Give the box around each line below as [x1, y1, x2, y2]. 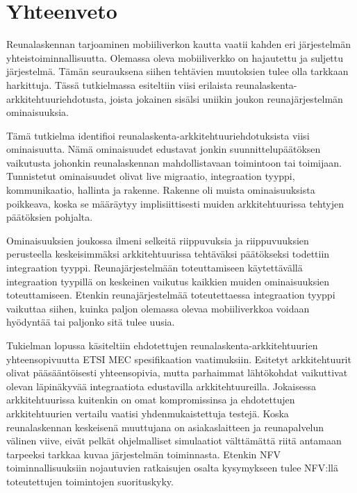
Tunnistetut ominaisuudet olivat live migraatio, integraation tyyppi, [6, 169, 295, 183]
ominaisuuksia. [6, 105, 69, 119]
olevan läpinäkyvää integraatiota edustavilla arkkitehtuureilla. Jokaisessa [6, 378, 316, 393]
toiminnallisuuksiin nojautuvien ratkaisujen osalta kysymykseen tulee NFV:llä [6, 460, 338, 475]
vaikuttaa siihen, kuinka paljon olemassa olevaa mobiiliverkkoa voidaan [6, 301, 310, 315]
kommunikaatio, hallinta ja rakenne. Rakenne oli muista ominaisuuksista [6, 183, 315, 197]
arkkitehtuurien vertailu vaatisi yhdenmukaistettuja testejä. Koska [6, 406, 289, 420]
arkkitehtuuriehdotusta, [6, 91, 107, 106]
